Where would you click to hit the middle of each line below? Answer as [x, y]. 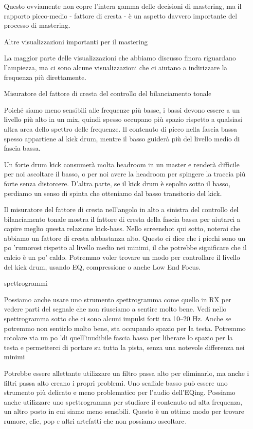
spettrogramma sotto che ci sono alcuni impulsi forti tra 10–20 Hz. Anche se [118, 319]
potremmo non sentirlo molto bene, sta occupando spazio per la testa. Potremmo [125, 328]
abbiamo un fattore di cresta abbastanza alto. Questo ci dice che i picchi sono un [125, 238]
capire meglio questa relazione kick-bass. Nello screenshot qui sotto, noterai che [122, 228]
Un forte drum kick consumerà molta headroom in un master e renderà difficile [122, 164]
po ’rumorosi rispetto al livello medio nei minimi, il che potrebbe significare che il [125, 247]
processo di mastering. [37, 25]
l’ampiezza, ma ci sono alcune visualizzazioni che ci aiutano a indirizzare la [116, 67]
